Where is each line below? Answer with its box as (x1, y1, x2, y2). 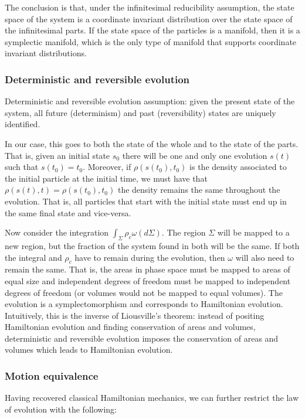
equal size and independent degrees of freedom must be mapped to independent (5, 274, 291, 287)
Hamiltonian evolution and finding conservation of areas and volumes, (5, 321, 256, 333)
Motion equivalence (5, 368, 99, 383)
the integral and (5, 251, 62, 263)
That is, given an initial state (5, 149, 110, 161)
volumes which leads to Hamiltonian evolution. (5, 343, 173, 356)
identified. (5, 118, 40, 130)
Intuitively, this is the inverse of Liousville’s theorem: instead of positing (5, 309, 265, 321)
